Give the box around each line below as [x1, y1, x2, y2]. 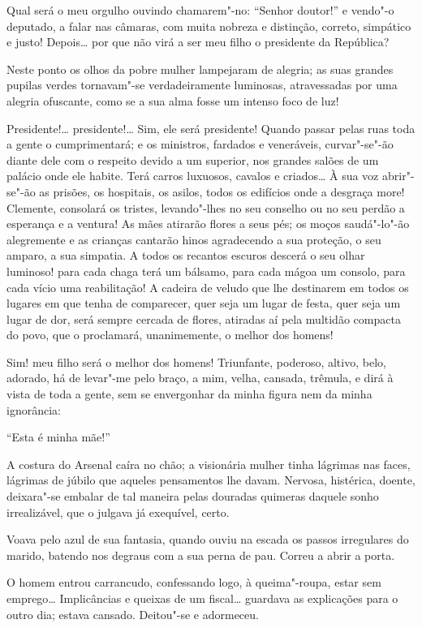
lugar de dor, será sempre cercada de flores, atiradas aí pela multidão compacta [6, 310, 401, 327]
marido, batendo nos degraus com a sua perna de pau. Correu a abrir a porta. [6, 546, 395, 563]
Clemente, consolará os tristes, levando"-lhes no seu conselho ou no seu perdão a [6, 199, 405, 216]
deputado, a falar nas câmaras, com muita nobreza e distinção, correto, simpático [6, 17, 411, 34]
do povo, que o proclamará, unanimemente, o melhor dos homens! [6, 326, 334, 343]
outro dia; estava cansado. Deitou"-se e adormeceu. [6, 605, 259, 622]
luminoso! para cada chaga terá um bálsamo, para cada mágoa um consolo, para [6, 262, 406, 279]
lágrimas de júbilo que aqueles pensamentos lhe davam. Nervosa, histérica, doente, [6, 471, 416, 488]
